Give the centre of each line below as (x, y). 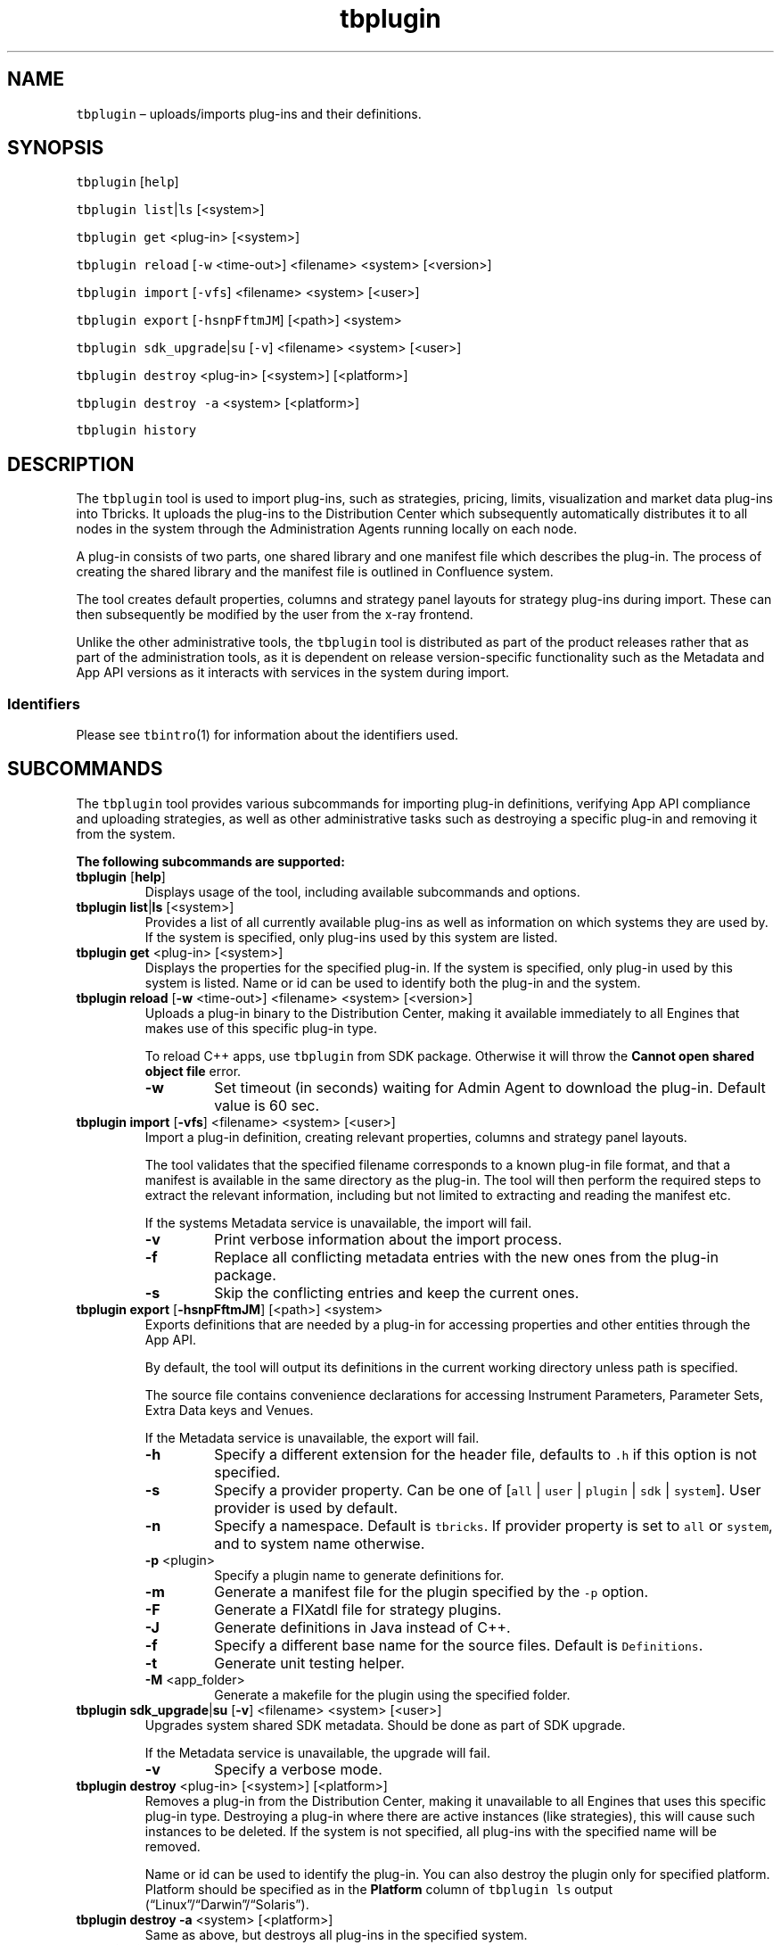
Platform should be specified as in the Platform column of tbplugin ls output (378, 1889)
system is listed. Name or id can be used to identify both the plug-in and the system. (393, 982)
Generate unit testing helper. (309, 1663)
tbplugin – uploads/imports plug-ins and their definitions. (249, 113)
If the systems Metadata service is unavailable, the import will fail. (338, 1222)
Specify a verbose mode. (298, 1769)
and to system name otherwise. (320, 1543)
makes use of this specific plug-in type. (261, 1028)
